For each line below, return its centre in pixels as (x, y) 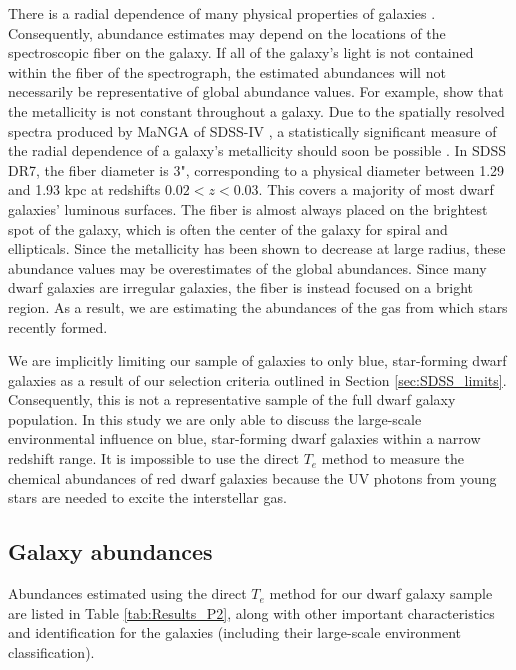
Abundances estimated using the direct (127, 593)
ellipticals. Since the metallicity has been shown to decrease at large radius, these (257, 248)
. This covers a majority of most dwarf (376, 189)
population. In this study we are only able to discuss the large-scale (215, 418)
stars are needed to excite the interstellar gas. (147, 497)
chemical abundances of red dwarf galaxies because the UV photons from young (252, 477)
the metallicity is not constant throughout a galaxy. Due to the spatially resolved (256, 110)
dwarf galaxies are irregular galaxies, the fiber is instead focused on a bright (241, 287)
